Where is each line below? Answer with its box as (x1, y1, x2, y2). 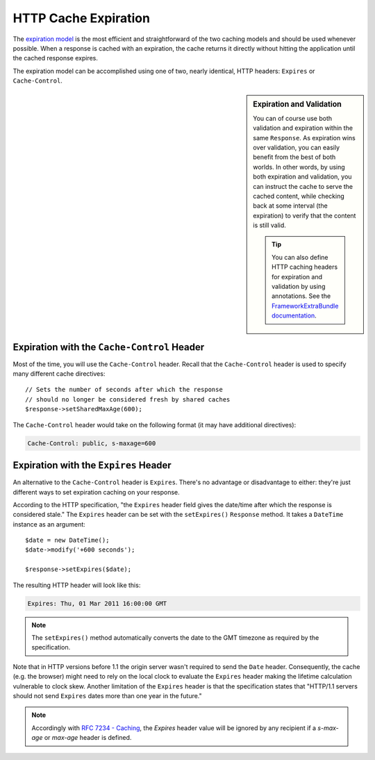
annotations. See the (272, 292, 331, 300)
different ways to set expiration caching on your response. (12, 488, 180, 496)
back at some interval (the (253, 201, 328, 210)
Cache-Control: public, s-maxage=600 (27, 439, 156, 447)
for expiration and (272, 272, 323, 281)
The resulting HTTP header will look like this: (12, 581, 141, 589)
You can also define (272, 253, 328, 261)
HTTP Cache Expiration (12, 10, 151, 26)
